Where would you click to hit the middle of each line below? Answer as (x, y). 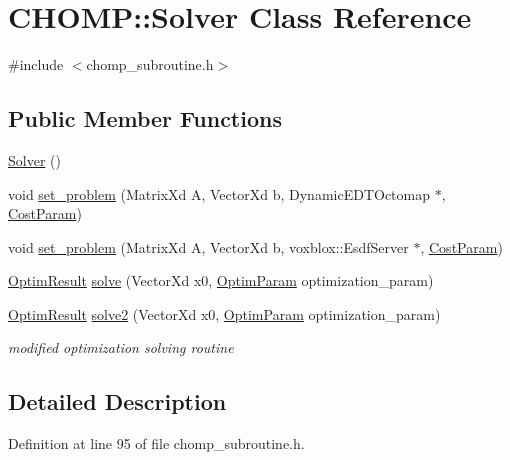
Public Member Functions (145, 118)
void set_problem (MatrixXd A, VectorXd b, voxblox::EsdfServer (208, 246)
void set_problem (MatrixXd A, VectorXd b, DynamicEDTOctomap (219, 193)
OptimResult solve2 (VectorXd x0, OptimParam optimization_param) (224, 313)
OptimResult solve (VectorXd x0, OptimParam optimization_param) (221, 280)
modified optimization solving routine (121, 347)
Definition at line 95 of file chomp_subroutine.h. (156, 443)
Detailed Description (117, 401)
